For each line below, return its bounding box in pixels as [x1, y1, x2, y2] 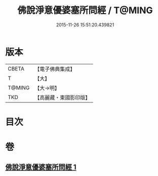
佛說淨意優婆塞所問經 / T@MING [17, 5, 153, 16]
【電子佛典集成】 [34, 65, 75, 73]
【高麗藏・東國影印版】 [34, 94, 91, 101]
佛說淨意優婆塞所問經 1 [5, 163, 77, 171]
